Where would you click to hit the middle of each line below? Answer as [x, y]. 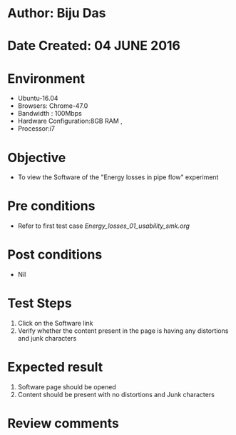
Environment [46, 78]
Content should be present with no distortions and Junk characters [116, 395]
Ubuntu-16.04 [38, 99]
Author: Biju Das [57, 13]
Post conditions [55, 255]
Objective [37, 157]
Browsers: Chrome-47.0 [53, 106]
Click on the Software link [56, 324]
